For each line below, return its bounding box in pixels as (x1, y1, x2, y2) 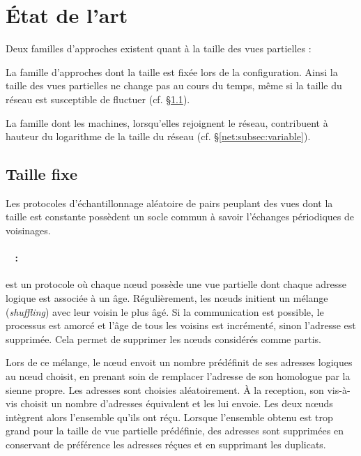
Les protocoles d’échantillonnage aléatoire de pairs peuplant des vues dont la (6, 195, 333, 210)
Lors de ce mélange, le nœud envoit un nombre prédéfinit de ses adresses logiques (6, 355, 353, 370)
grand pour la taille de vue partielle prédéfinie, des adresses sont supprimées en (6, 423, 344, 438)
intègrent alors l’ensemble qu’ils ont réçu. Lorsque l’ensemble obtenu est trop (6, 409, 333, 424)
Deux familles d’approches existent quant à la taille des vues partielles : (6, 41, 312, 56)
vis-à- (327, 382, 351, 397)
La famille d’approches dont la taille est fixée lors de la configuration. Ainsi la (6, 64, 338, 79)
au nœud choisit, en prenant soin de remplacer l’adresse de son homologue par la (6, 369, 351, 383)
